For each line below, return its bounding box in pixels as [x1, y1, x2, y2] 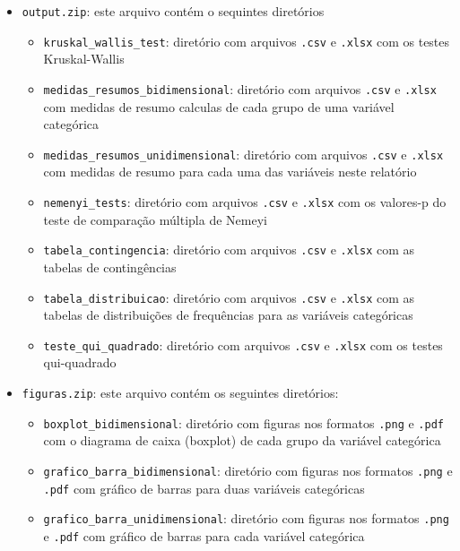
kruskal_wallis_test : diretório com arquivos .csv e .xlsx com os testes [43, 31, 450, 50]
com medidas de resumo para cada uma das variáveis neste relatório [43, 162, 417, 181]
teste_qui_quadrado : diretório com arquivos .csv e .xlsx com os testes [43, 335, 443, 354]
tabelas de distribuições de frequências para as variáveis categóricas [43, 306, 413, 324]
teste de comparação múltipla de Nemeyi [43, 210, 267, 228]
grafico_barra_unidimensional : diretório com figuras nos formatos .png [43, 509, 449, 528]
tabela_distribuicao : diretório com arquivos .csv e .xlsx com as [43, 288, 415, 306]
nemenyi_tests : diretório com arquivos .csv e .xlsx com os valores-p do [43, 193, 447, 211]
